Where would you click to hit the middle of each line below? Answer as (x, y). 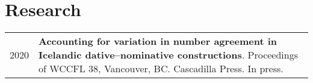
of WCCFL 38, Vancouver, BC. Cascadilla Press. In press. (161, 69)
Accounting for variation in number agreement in (158, 41)
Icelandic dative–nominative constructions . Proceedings (168, 55)
